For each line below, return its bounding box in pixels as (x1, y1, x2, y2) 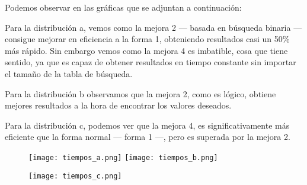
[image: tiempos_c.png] (28, 171, 122, 180)
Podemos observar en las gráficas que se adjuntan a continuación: (5, 1, 242, 13)
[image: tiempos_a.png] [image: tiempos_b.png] (28, 153, 218, 162)
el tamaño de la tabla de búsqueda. (5, 67, 133, 79)
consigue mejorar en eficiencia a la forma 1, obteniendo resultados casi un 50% (5, 33, 290, 45)
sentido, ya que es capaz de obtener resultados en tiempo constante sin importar (5, 56, 296, 68)
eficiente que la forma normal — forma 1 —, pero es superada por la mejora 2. (5, 130, 290, 143)
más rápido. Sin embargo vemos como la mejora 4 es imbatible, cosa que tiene (5, 44, 288, 56)
